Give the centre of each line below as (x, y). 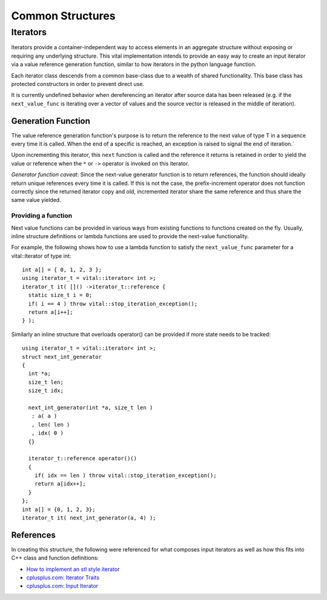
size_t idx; (46, 391)
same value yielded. (36, 200)
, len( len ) (51, 425)
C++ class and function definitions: (55, 558)
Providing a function (42, 216)
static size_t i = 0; (60, 295)
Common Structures (63, 16)
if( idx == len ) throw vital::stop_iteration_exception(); (126, 475)
